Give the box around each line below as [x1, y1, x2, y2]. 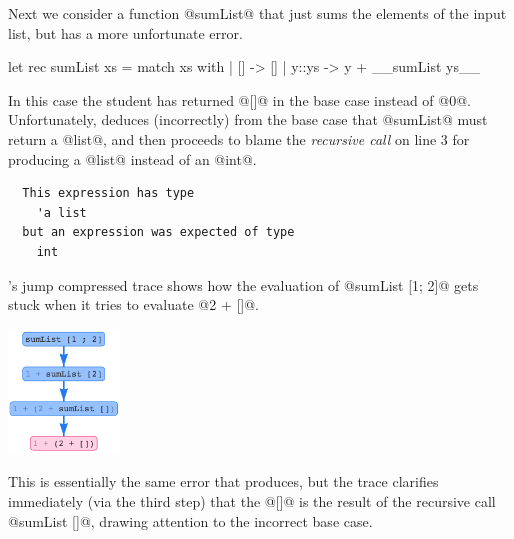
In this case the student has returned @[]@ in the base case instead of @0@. [8, 89, 471, 110]
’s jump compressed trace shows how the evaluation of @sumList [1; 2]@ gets [8, 274, 479, 295]
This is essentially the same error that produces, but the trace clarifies [8, 471, 439, 492]
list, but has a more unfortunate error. [8, 22, 243, 43]
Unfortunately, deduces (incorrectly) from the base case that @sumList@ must [8, 109, 488, 130]
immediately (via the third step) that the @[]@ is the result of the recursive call [8, 490, 496, 511]
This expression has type [22, 186, 195, 201]
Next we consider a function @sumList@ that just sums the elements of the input [8, 3, 507, 23]
